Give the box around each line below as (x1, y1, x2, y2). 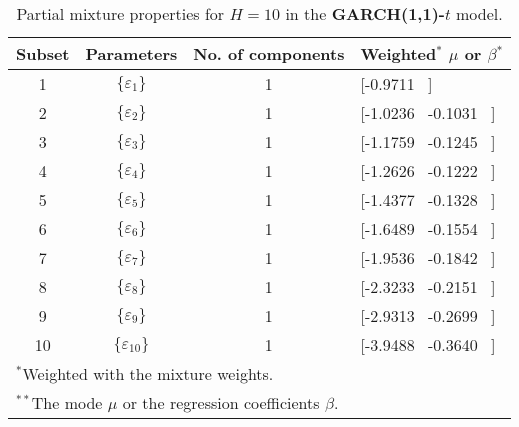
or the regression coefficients (122, 391, 320, 414)
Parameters (85, 42, 178, 65)
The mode (31, 391, 103, 414)
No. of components (193, 42, 345, 65)
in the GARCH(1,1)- (285, 2, 445, 25)
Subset (16, 42, 70, 65)
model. (456, 2, 503, 25)
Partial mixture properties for (16, 2, 225, 25)
